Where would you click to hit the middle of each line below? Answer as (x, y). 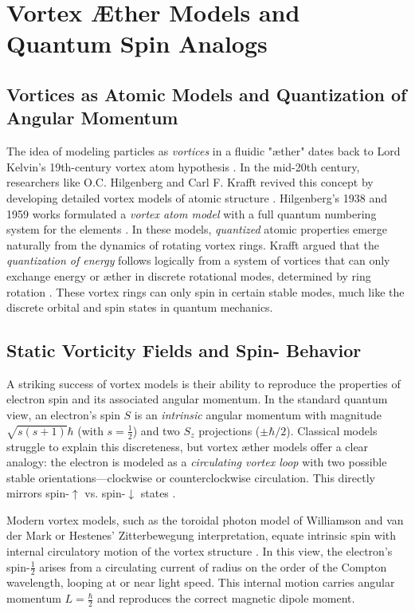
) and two (156, 430)
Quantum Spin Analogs (137, 43)
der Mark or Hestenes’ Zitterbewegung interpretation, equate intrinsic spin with (202, 535)
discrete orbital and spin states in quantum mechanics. (140, 307)
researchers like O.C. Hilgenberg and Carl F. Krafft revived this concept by (190, 182)
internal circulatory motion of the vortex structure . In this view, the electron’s (200, 551)
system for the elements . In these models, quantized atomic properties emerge (197, 229)
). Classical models (332, 430)
